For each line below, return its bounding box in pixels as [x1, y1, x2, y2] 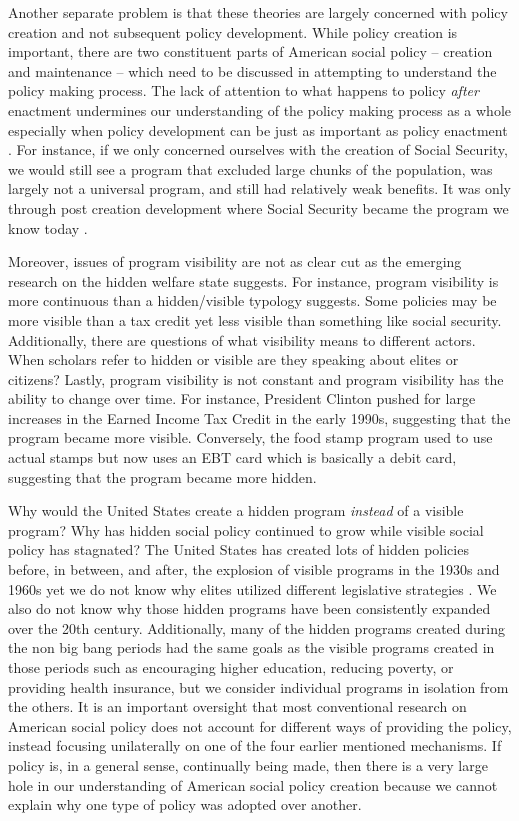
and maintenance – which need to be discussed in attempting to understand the [8, 60, 497, 81]
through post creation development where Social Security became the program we [8, 197, 509, 218]
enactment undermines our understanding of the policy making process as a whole [8, 99, 511, 120]
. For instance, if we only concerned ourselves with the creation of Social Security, [8, 139, 508, 160]
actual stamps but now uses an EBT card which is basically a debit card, [8, 447, 457, 468]
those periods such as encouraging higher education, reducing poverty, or [8, 657, 454, 677]
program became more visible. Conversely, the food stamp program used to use [8, 427, 493, 448]
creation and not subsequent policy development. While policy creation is [8, 21, 458, 42]
